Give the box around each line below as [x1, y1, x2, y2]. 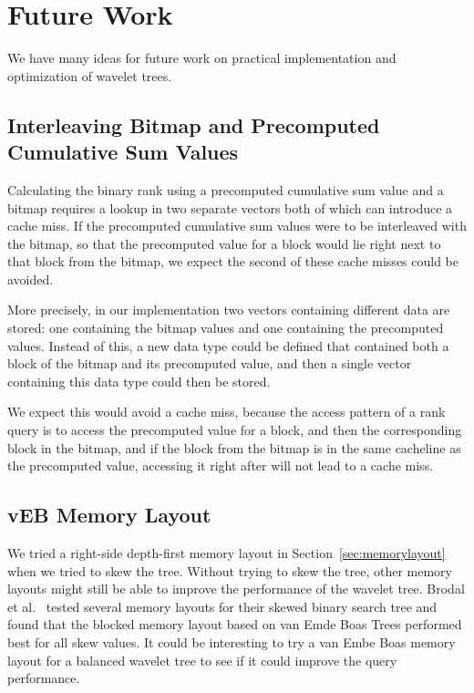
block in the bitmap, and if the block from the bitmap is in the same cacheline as [7, 438, 461, 457]
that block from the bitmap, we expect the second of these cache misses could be [7, 252, 459, 271]
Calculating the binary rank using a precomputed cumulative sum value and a [7, 180, 444, 199]
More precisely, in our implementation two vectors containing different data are [7, 300, 450, 319]
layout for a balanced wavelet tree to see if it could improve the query [7, 650, 397, 669]
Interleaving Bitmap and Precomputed [7, 110, 380, 139]
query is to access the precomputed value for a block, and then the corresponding [7, 420, 462, 440]
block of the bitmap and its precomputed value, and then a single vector [7, 354, 412, 373]
